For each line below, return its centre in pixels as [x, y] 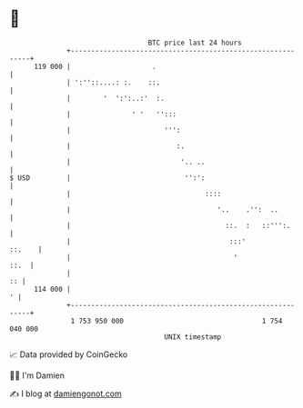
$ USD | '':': [107, 178]
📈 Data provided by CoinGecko [69, 354]
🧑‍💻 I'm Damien [37, 375]
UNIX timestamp [193, 337]
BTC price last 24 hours [195, 43]
